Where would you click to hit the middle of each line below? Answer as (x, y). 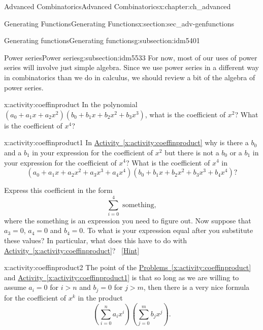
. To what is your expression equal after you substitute (168, 230)
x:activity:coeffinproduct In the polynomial (71, 104)
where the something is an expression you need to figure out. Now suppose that (128, 220)
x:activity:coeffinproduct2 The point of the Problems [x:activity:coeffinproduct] (128, 267)
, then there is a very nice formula (196, 287)
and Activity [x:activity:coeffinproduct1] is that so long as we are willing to (122, 277)
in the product (100, 297)
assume (15, 287)
